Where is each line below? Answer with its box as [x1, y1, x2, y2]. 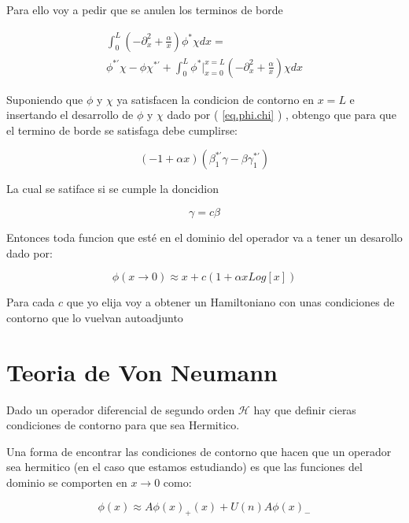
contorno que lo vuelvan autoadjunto [6, 309, 183, 325]
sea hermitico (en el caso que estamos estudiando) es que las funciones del [6, 458, 363, 475]
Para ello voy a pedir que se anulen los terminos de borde [6, 2, 283, 17]
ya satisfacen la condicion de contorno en [116, 91, 315, 107]
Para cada [6, 294, 55, 310]
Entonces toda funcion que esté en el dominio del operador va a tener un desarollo [6, 229, 403, 246]
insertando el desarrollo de [6, 106, 134, 123]
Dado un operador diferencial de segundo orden [6, 401, 235, 417]
